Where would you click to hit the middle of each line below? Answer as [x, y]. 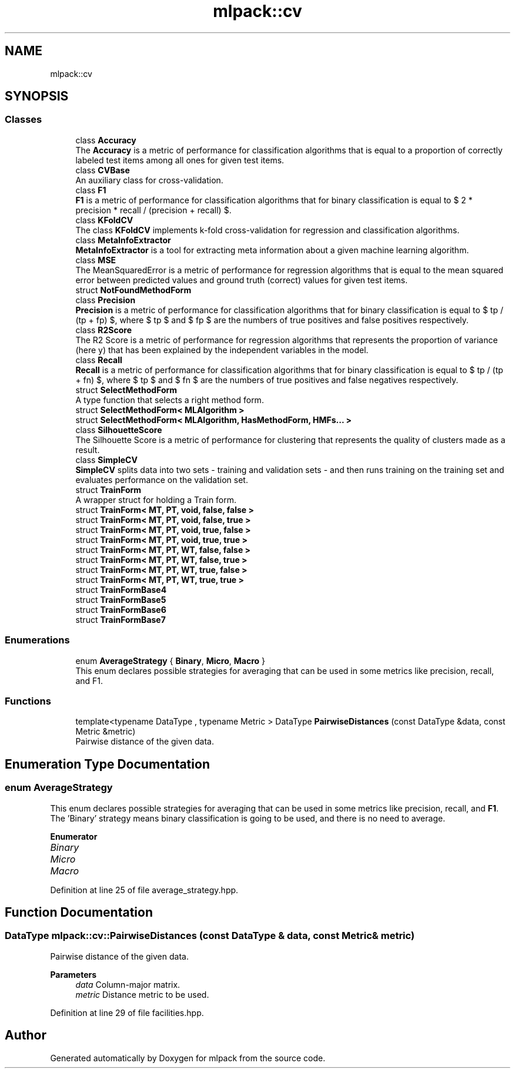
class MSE [96, 260]
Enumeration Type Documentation [107, 764]
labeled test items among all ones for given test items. [180, 160]
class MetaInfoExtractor [123, 240]
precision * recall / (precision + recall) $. [153, 210]
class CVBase [103, 170]
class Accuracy [106, 140]
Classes [24, 120]
